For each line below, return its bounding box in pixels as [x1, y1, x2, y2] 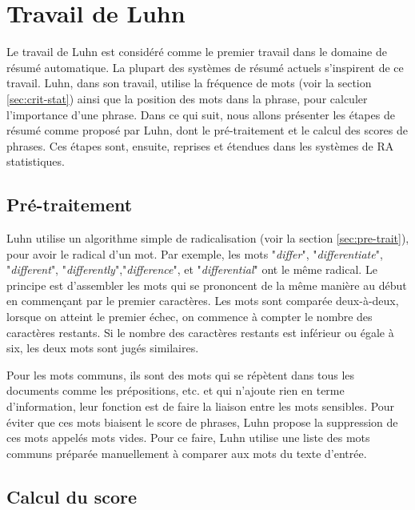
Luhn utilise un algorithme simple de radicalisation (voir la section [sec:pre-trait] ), [6, 230, 409, 247]
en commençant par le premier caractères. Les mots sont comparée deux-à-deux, [6, 292, 399, 309]
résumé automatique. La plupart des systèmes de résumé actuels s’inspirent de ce [6, 58, 404, 75]
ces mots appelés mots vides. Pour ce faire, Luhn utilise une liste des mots [6, 429, 370, 446]
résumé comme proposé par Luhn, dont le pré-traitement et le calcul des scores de [6, 122, 409, 139]
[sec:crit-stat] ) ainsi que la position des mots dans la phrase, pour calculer [6, 90, 368, 106]
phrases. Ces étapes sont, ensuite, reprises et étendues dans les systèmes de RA [6, 137, 394, 154]
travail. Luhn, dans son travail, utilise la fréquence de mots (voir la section [6, 74, 372, 91]
